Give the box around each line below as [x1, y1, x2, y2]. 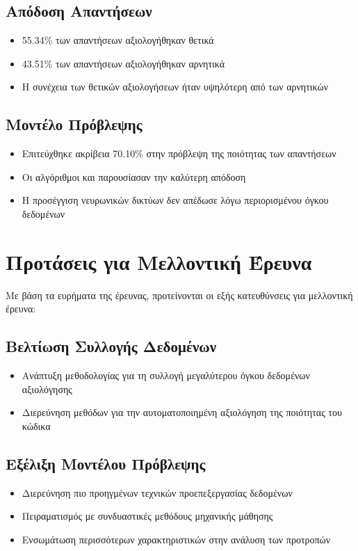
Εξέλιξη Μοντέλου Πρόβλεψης [6, 452, 206, 474]
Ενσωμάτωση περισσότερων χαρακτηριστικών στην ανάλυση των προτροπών [22, 532, 331, 546]
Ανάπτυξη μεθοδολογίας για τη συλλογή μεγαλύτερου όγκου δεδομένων [22, 368, 310, 383]
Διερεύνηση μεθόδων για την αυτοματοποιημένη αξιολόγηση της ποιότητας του [22, 405, 342, 420]
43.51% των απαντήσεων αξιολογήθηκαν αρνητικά [22, 56, 225, 70]
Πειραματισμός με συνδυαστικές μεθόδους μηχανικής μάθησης [22, 509, 273, 523]
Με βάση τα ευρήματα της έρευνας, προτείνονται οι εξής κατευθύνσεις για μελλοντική [6, 287, 353, 302]
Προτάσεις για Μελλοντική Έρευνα [6, 247, 312, 275]
